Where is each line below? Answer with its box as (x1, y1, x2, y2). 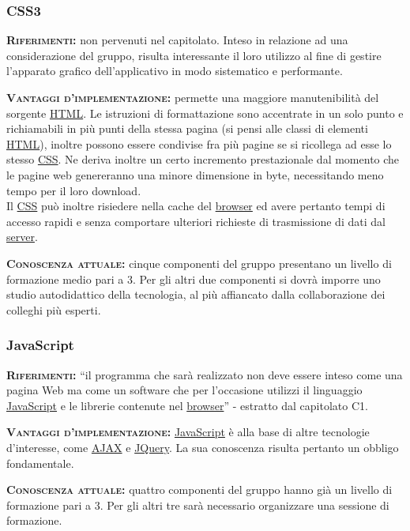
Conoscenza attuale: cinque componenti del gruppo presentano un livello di (6, 254, 392, 271)
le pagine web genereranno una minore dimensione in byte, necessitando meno (6, 166, 384, 183)
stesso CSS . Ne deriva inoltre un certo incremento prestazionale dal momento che (6, 151, 400, 168)
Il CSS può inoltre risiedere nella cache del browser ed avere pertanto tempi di (6, 198, 386, 214)
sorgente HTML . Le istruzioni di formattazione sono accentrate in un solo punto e (6, 104, 404, 121)
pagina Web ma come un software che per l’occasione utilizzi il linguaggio (6, 382, 363, 398)
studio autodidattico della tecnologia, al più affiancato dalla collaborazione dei (6, 286, 386, 303)
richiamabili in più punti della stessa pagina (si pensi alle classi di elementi (6, 120, 368, 137)
